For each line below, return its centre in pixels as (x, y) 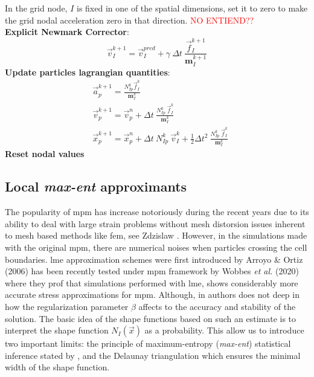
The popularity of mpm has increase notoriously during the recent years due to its (157, 212)
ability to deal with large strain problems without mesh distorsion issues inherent (155, 223)
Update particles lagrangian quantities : (88, 72)
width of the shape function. (57, 367)
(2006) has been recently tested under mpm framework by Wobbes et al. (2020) (152, 271)
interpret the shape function (57, 330)
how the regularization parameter (67, 307)
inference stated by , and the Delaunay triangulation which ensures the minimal (153, 355)
